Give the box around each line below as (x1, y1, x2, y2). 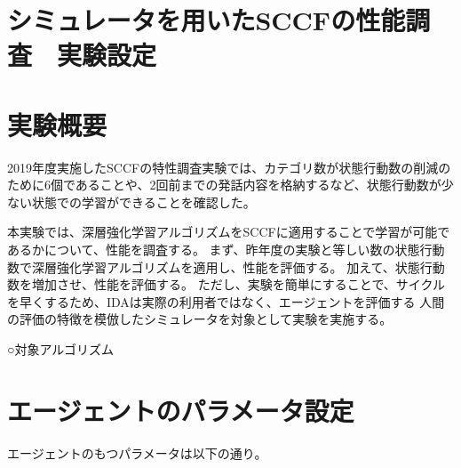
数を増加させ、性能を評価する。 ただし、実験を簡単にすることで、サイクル (7, 275, 446, 294)
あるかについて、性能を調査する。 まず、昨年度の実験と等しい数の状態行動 (7, 240, 445, 259)
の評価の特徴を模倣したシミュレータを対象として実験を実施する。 (7, 310, 393, 328)
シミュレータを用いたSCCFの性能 (7, 2, 406, 38)
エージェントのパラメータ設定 (7, 391, 354, 428)
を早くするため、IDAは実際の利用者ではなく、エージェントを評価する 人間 (7, 292, 445, 311)
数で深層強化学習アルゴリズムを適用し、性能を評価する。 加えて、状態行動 (7, 257, 445, 276)
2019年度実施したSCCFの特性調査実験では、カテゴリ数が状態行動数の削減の (7, 157, 451, 176)
